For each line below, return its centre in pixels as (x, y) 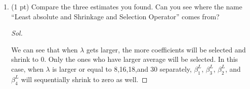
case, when (27, 68)
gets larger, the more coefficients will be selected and (166, 49)
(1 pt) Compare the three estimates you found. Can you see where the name (127, 6)
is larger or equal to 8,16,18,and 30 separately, (122, 68)
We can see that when (44, 49)
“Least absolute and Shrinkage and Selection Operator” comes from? (115, 16)
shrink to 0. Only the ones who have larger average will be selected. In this (125, 59)
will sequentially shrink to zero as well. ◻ (84, 79)
